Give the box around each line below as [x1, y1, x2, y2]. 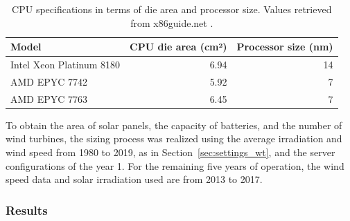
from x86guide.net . [130, 15, 213, 30]
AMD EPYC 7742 [10, 74, 88, 88]
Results [6, 201, 48, 218]
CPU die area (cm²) [130, 39, 227, 54]
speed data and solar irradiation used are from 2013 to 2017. [6, 172, 263, 186]
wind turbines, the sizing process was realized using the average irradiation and [6, 131, 342, 146]
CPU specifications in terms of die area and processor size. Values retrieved [12, 2, 332, 16]
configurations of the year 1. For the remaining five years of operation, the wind [6, 158, 344, 173]
